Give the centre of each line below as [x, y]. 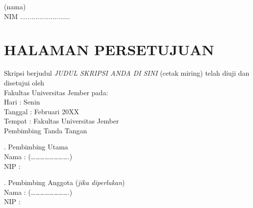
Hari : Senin [22, 102]
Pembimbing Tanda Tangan [46, 130]
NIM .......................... [37, 16]
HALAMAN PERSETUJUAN [109, 50]
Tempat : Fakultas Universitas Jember [62, 121]
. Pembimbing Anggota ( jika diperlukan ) [64, 182]
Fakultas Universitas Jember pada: [56, 92]
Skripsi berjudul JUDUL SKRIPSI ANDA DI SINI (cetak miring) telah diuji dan [127, 73]
